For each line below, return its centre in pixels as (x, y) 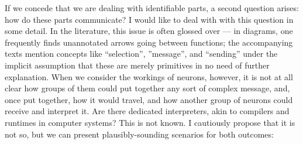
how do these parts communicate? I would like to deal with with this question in (149, 19)
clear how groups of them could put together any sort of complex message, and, (147, 88)
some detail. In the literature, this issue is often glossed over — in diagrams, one (149, 31)
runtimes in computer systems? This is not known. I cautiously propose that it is (150, 122)
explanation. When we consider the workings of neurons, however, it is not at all (149, 76)
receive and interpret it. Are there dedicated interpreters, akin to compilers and (147, 111)
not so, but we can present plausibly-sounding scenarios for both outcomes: (139, 134)
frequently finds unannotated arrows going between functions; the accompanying (149, 42)
